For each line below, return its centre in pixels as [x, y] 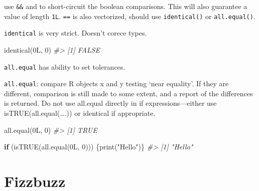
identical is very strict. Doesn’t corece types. [76, 33]
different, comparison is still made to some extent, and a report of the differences [128, 93]
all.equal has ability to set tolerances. [65, 66]
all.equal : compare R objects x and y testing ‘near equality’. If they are [116, 83]
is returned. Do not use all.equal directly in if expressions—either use [110, 103]
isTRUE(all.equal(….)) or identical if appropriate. [80, 113]
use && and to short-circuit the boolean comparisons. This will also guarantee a [126, 6]
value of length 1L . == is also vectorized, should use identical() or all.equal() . [130, 16]
